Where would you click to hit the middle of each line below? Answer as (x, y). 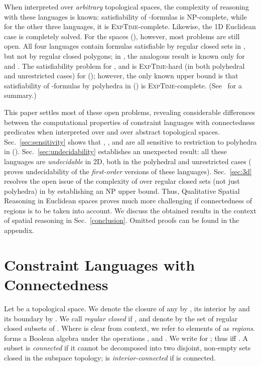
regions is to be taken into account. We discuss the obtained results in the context (130, 210)
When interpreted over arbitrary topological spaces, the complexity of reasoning (126, 7)
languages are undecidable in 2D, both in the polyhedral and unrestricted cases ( (128, 161)
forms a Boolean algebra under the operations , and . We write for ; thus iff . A (126, 338)
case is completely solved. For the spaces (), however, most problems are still (122, 36)
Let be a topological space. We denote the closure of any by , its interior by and (127, 308)
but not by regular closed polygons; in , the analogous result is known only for (124, 55)
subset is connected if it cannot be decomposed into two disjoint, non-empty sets (127, 348)
